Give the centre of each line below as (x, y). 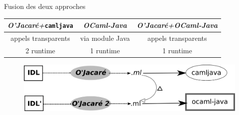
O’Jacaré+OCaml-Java (177, 25)
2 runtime (40, 50)
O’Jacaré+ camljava (41, 25)
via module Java (105, 38)
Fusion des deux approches (45, 6)
